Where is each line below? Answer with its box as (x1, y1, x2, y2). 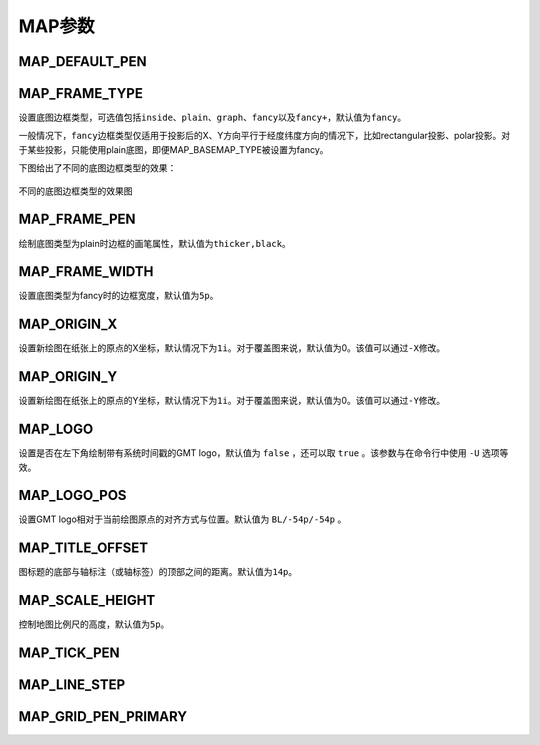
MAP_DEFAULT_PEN (18, 53, 147, 70)
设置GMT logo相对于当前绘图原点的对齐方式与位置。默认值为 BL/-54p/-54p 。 (18, 513, 347, 525)
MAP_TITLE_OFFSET (18, 540, 149, 557)
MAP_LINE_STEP (18, 676, 126, 694)
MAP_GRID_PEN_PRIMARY (18, 708, 188, 725)
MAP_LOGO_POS (18, 487, 127, 504)
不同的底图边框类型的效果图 (18, 185, 133, 197)
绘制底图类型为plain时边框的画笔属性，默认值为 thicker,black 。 (18, 237, 292, 249)
